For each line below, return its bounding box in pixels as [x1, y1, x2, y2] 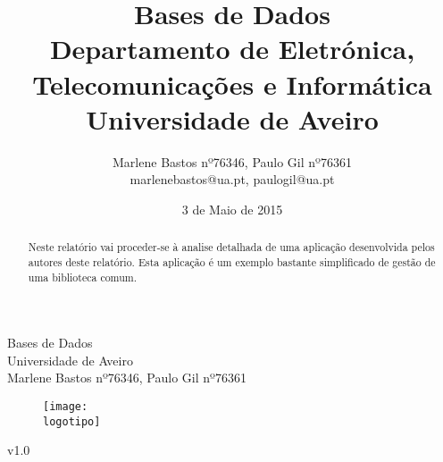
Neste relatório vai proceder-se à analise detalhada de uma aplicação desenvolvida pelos [28, 239, 435, 255]
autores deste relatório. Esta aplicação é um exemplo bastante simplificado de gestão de [28, 254, 436, 269]
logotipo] [43, 415, 101, 428]
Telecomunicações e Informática [32, 65, 432, 102]
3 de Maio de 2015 [181, 199, 283, 218]
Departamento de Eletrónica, [49, 30, 415, 67]
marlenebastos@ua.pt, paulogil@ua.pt [130, 170, 335, 189]
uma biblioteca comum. [28, 269, 138, 284]
